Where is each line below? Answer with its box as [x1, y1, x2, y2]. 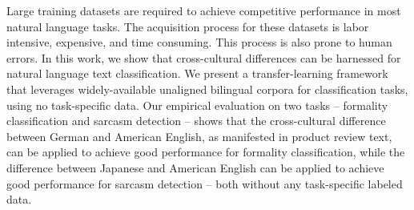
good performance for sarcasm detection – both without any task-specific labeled [6, 175, 403, 192]
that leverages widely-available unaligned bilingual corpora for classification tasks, [6, 80, 408, 97]
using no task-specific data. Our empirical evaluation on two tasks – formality [6, 96, 388, 113]
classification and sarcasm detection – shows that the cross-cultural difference [6, 112, 386, 129]
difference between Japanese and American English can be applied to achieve [6, 159, 384, 176]
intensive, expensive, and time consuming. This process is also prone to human [6, 34, 392, 50]
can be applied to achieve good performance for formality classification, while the [6, 143, 405, 160]
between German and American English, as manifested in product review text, [6, 127, 392, 144]
